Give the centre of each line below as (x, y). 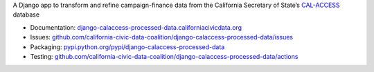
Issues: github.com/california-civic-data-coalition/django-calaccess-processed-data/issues (162, 37)
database (26, 15)
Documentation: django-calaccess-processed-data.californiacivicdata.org (136, 27)
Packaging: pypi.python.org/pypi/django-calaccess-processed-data (127, 47)
